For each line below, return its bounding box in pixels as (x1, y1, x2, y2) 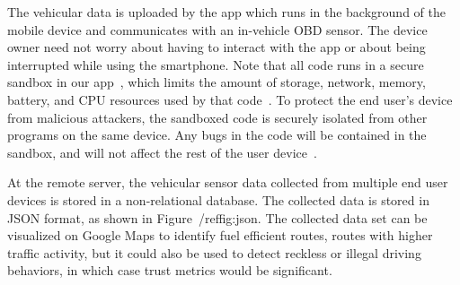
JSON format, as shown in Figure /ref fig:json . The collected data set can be (7, 208, 428, 227)
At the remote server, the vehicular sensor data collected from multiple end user (7, 173, 448, 192)
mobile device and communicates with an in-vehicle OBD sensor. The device (7, 20, 428, 39)
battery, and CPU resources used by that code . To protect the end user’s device (7, 90, 453, 108)
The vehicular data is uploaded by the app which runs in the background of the (7, 3, 446, 21)
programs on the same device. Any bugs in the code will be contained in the (7, 125, 427, 144)
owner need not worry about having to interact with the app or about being (7, 38, 426, 56)
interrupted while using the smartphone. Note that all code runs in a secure (7, 55, 424, 73)
